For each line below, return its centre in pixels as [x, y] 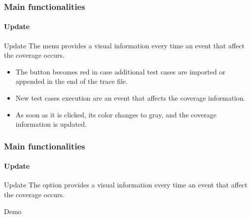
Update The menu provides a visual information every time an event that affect [124, 45]
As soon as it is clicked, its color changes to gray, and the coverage [116, 114]
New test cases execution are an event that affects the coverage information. [130, 98]
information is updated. [51, 124]
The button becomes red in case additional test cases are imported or [120, 71]
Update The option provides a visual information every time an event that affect [126, 185]
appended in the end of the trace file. [72, 81]
